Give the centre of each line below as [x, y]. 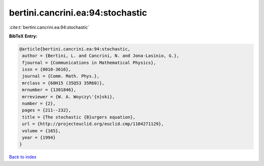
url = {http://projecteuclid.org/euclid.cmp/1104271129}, [93, 124]
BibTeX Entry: [23, 36]
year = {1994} [39, 138]
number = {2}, [39, 104]
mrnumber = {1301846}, [49, 90]
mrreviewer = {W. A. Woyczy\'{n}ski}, [68, 97]
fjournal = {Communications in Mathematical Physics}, [89, 63]
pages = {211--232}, [47, 110]
